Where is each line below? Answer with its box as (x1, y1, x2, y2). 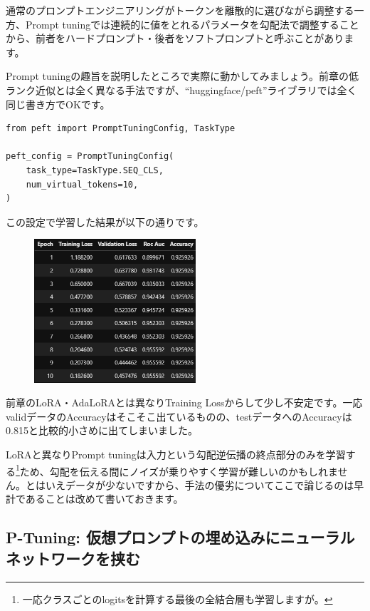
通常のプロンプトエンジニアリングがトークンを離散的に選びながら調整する (6, 3, 354, 17)
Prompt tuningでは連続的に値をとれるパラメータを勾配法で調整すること (25, 16, 359, 31)
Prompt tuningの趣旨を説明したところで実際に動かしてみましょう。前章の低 (6, 68, 359, 83)
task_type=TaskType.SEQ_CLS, (26, 165, 164, 175)
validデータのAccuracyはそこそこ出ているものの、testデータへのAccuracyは (6, 409, 352, 423)
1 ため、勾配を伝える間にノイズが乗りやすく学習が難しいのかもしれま (16, 461, 338, 478)
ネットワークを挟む (6, 547, 140, 569)
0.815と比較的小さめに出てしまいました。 (6, 423, 198, 438)
